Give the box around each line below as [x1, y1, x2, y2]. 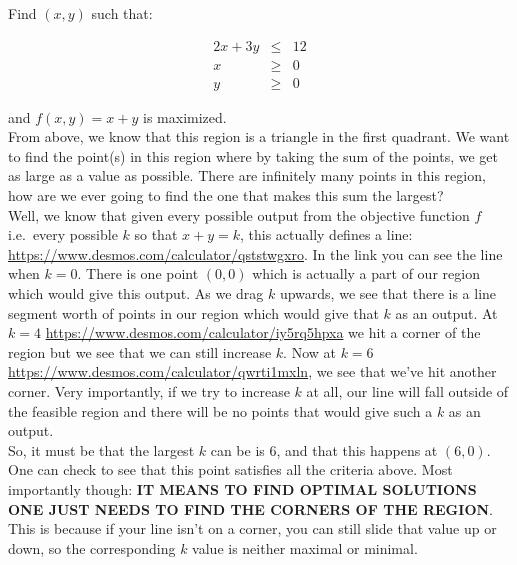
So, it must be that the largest [8, 439, 195, 460]
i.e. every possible [8, 224, 118, 245]
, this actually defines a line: [239, 224, 413, 245]
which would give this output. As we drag [8, 283, 264, 304]
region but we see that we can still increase [8, 341, 272, 362]
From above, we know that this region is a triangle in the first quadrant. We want [8, 126, 510, 147]
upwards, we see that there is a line [279, 283, 497, 304]
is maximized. [143, 106, 227, 127]
